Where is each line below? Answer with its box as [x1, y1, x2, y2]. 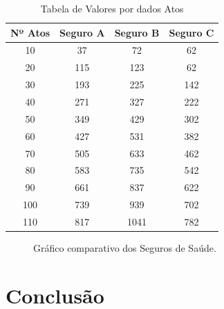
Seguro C [169, 25, 214, 39]
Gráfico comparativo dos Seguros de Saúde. [33, 240, 216, 255]
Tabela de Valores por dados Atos [40, 1, 184, 15]
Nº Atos [10, 25, 50, 39]
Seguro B [114, 25, 160, 39]
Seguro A [59, 25, 105, 39]
